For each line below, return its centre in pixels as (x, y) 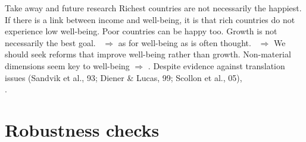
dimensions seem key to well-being (67, 65)
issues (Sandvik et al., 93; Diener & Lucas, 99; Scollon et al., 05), (124, 77)
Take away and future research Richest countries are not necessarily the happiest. (153, 8)
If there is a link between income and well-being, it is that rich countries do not (150, 19)
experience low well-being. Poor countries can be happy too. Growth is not (141, 31)
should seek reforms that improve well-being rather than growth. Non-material (148, 54)
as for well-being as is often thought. (185, 42)
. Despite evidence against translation (216, 65)
